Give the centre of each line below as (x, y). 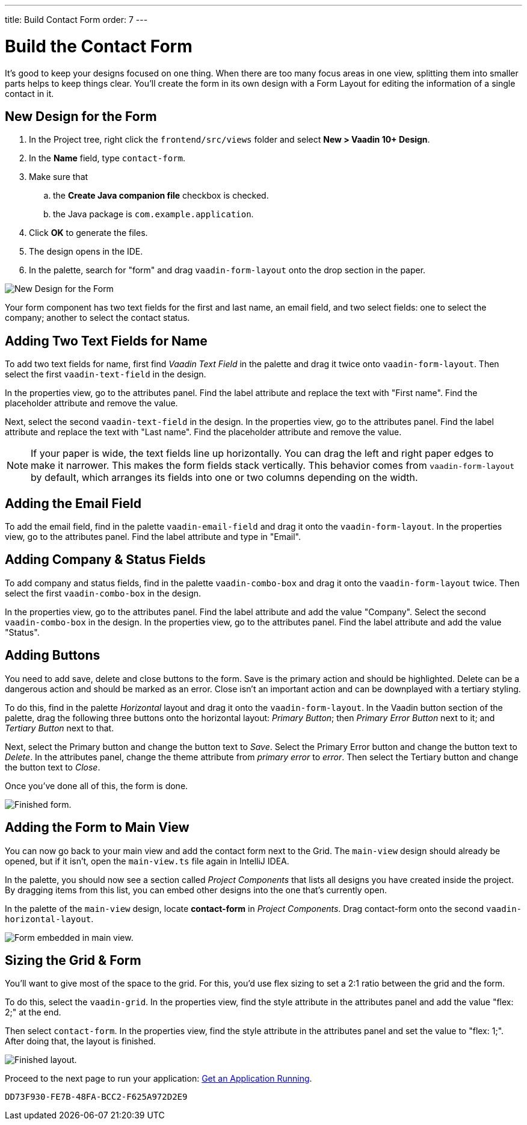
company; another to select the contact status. (97, 318)
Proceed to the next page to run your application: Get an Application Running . (159, 1079)
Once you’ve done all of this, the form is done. (97, 786)
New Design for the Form (81, 116)
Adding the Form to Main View (97, 828)
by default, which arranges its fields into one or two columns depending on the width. (224, 478)
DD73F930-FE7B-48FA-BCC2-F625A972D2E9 (96, 1097)
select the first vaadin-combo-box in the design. (103, 593)
